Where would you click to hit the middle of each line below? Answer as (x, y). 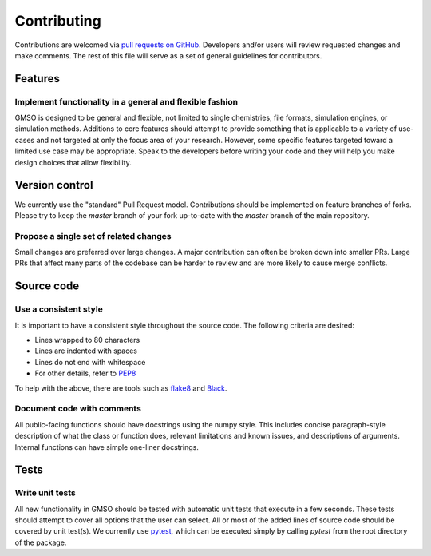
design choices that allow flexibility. (73, 162)
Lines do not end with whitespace (90, 362)
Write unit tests (45, 493)
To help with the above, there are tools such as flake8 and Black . (121, 388)
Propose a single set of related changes (93, 236)
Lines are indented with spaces (86, 351)
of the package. (41, 542)
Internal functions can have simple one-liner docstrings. (107, 447)
